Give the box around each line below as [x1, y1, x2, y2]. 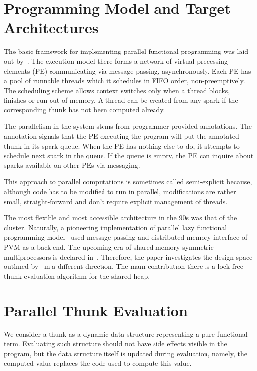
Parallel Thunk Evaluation [4, 300, 188, 320]
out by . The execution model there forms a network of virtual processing [4, 55, 228, 66]
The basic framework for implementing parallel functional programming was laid [4, 46, 249, 56]
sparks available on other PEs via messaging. [4, 159, 140, 170]
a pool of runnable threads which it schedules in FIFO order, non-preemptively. [4, 75, 245, 86]
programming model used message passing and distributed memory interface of [4, 232, 248, 242]
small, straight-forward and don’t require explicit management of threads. [4, 196, 228, 206]
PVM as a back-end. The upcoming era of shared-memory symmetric [4, 242, 214, 252]
